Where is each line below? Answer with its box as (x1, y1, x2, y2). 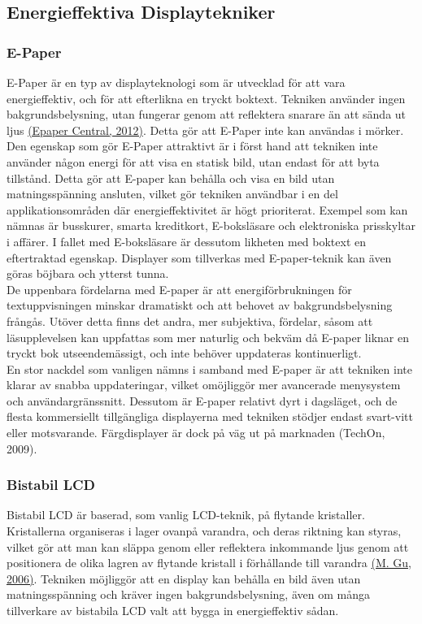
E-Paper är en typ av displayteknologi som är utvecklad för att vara (7, 74, 346, 90)
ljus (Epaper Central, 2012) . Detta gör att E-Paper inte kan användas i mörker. (7, 121, 404, 138)
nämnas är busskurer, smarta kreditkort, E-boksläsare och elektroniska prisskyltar (7, 217, 415, 234)
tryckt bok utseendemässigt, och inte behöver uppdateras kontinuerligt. (7, 344, 362, 362)
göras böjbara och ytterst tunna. (7, 265, 169, 282)
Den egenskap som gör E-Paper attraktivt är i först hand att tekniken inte (7, 137, 378, 154)
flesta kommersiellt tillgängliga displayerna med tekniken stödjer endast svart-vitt (7, 408, 413, 425)
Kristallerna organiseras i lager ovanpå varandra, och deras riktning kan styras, (7, 522, 402, 539)
